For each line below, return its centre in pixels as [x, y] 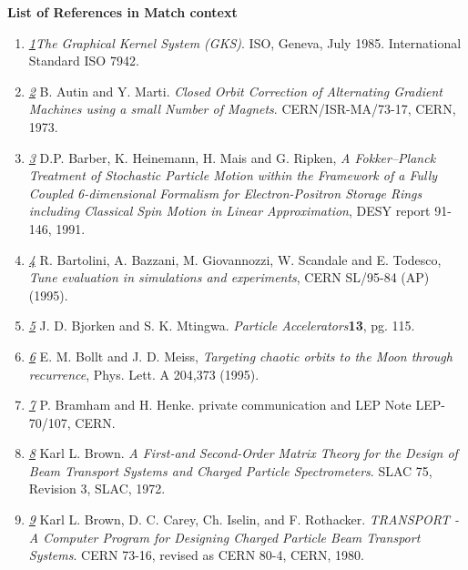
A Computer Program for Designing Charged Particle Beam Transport [224, 537]
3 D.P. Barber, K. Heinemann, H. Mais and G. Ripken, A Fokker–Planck [232, 157]
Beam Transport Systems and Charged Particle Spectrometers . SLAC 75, [230, 470]
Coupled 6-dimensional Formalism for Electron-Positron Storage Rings [225, 193]
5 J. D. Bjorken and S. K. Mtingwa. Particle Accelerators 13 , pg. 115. [222, 326]
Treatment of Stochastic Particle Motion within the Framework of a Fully [233, 175]
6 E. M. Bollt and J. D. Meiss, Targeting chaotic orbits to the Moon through [240, 356]
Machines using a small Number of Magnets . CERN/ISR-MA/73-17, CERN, [242, 109]
